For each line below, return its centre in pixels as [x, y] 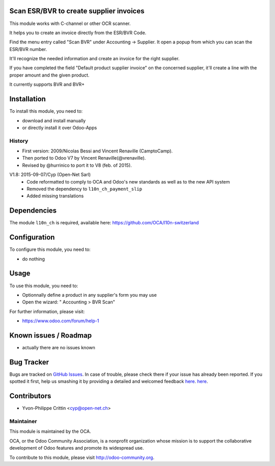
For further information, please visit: [47, 312]
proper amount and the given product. [49, 75]
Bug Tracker [29, 362]
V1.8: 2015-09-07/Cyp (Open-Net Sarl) [50, 175]
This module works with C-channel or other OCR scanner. [70, 23]
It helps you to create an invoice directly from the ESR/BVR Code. [78, 33]
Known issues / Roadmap [50, 335]
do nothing [34, 259]
